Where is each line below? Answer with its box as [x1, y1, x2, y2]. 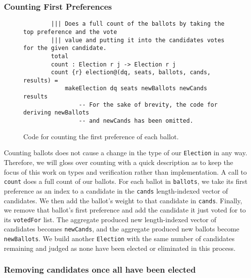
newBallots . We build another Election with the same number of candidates [4, 233, 235, 244]
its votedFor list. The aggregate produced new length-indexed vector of [4, 214, 217, 224]
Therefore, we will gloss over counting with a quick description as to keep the [4, 157, 233, 167]
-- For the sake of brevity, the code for [78, 101, 218, 108]
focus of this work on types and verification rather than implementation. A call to [4, 166, 247, 177]
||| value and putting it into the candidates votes [51, 36, 225, 44]
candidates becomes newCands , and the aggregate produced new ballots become [4, 224, 239, 234]
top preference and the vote [23, 28, 117, 35]
